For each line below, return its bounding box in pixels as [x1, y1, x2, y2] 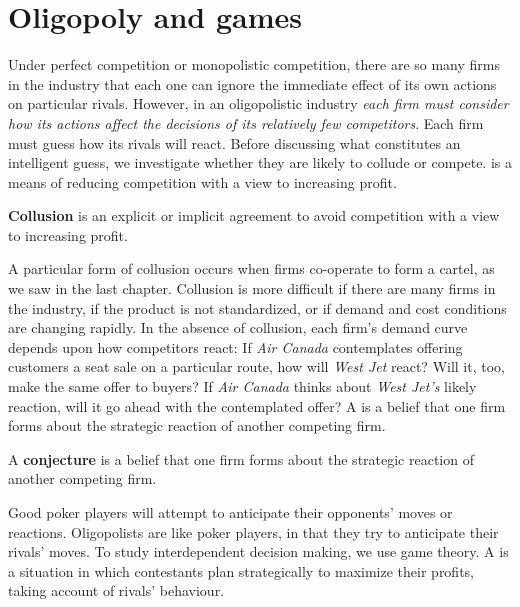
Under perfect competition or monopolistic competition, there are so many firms [8, 54, 501, 75]
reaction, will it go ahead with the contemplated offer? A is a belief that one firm [8, 395, 506, 416]
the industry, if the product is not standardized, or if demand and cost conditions [8, 297, 507, 318]
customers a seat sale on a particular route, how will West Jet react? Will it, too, [8, 356, 505, 377]
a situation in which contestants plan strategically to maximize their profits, [8, 560, 475, 581]
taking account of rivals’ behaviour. [8, 580, 225, 601]
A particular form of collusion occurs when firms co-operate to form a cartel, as [8, 258, 495, 279]
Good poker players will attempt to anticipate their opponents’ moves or [8, 502, 453, 522]
